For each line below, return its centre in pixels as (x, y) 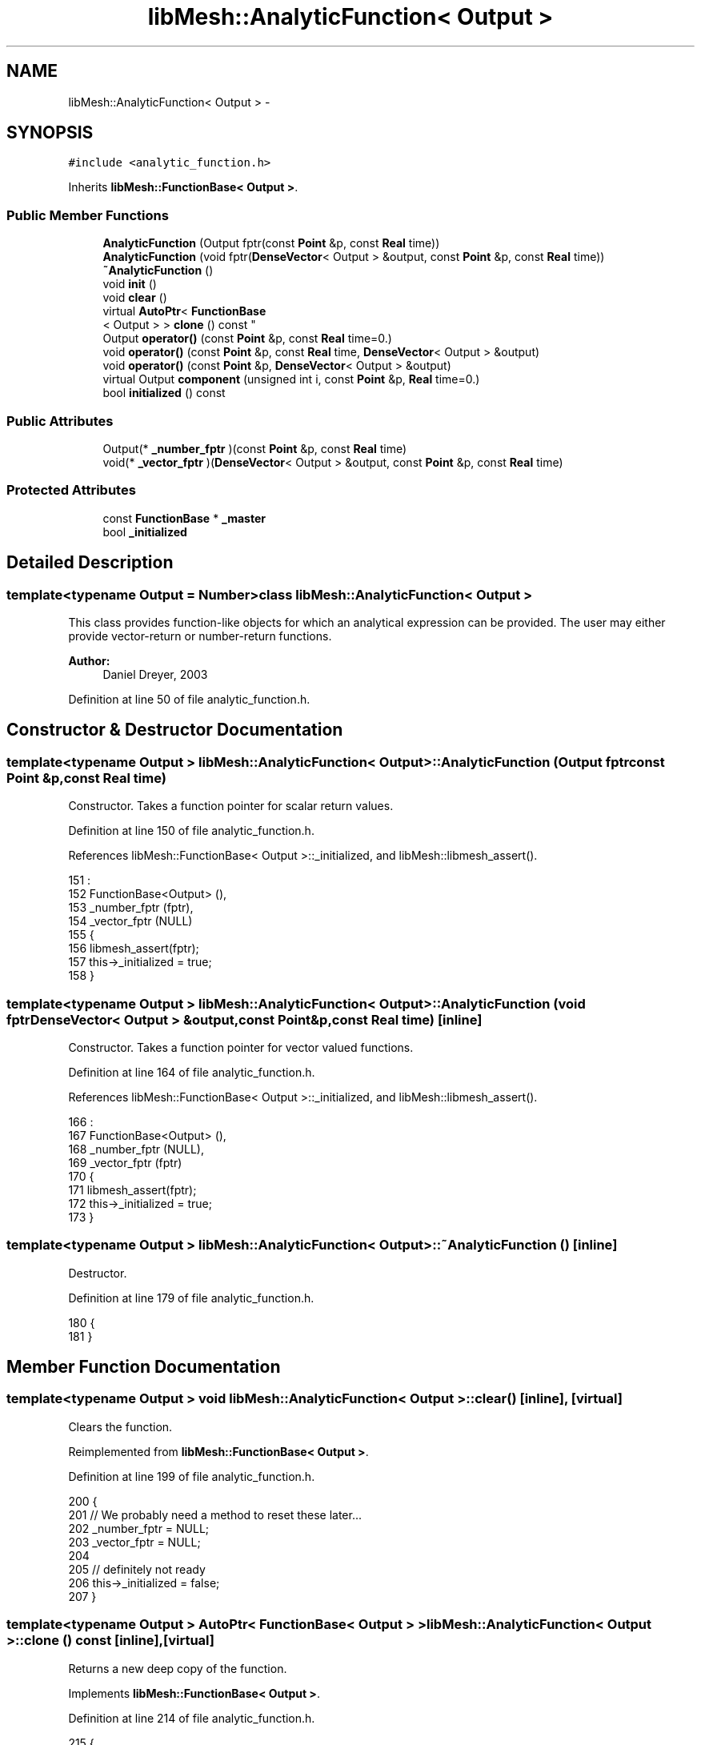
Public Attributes (60, 421)
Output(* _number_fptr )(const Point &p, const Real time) (255, 448)
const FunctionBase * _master (184, 518)
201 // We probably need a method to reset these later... (215, 1514)
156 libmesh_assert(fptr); (134, 949)
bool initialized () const (164, 393)
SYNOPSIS (50, 133)
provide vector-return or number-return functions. (200, 636)
